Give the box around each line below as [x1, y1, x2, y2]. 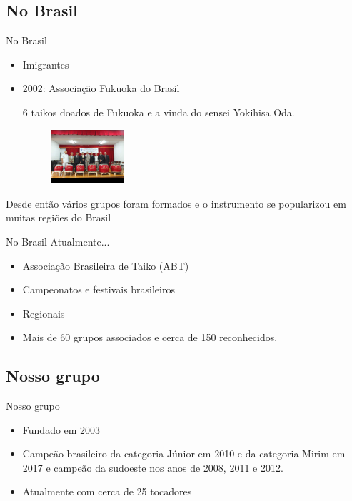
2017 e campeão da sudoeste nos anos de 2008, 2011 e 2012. [22, 460, 283, 475]
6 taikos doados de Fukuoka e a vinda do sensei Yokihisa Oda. [22, 104, 295, 119]
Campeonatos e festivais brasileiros [22, 282, 175, 297]
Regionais [22, 305, 65, 320]
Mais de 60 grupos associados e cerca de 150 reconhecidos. [22, 330, 278, 345]
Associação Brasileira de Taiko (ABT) [22, 258, 189, 273]
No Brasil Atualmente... [6, 233, 110, 248]
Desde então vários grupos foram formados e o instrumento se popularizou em [6, 196, 346, 211]
